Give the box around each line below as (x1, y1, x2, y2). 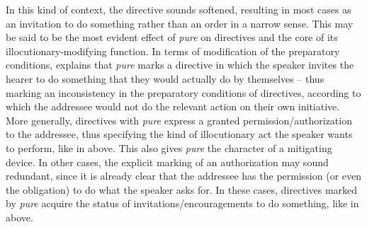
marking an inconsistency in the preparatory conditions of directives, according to (6, 85, 361, 100)
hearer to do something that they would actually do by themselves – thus (6, 71, 324, 86)
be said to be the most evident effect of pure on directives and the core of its (6, 30, 338, 45)
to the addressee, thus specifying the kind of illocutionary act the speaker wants (6, 127, 353, 141)
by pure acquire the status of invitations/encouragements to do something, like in (6, 196, 359, 211)
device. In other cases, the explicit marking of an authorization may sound (6, 154, 329, 169)
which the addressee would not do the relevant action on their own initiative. (6, 99, 340, 114)
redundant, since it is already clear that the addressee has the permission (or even (6, 168, 362, 183)
